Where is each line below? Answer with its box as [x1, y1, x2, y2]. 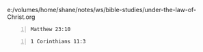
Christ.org [7, 13, 36, 21]
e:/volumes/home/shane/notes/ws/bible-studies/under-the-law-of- [7, 6, 197, 14]
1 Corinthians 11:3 [30, 38, 86, 45]
